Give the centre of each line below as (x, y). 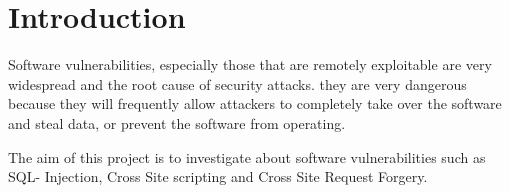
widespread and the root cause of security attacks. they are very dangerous (237, 83)
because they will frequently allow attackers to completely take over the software (255, 103)
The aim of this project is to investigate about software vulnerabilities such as (247, 156)
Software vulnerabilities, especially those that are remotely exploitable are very (250, 64)
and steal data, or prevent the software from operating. (177, 122)
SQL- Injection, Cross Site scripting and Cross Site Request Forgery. (218, 176)
